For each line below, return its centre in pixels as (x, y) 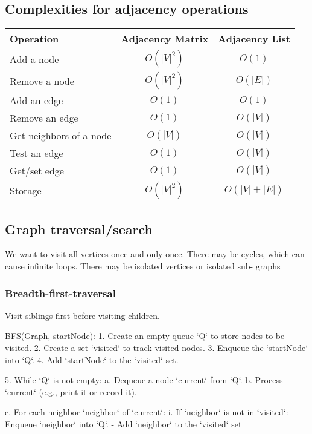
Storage (26, 190)
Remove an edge (44, 118)
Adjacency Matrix (165, 39)
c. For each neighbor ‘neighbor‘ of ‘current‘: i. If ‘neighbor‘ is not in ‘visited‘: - (149, 412)
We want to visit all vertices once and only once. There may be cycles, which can (155, 254)
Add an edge (37, 100)
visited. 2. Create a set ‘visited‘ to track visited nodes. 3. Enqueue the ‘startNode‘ (157, 347)
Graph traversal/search (79, 229)
